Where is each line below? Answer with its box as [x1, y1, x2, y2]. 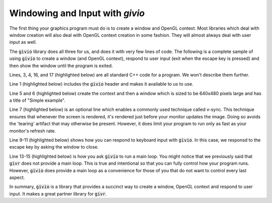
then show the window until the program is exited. [9, 62, 113, 69]
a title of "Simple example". [9, 97, 65, 103]
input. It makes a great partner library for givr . [9, 190, 107, 196]
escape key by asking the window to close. [9, 144, 99, 150]
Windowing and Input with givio [9, 8, 145, 19]
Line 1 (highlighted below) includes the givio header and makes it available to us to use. [9, 81, 193, 87]
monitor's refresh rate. [9, 127, 56, 133]
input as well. [9, 39, 37, 45]
